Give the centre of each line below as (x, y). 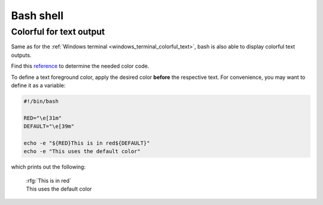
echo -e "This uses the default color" (82, 152)
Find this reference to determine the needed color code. (80, 66)
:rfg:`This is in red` (49, 180)
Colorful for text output (58, 32)
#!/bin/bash (41, 101)
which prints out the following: (48, 167)
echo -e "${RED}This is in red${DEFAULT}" (87, 143)
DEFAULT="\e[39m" (49, 126)
